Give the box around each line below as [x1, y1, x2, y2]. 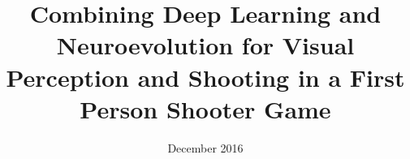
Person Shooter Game [80, 92, 331, 125]
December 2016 [167, 139, 244, 156]
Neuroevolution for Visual [56, 28, 355, 62]
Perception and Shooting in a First [6, 60, 405, 93]
